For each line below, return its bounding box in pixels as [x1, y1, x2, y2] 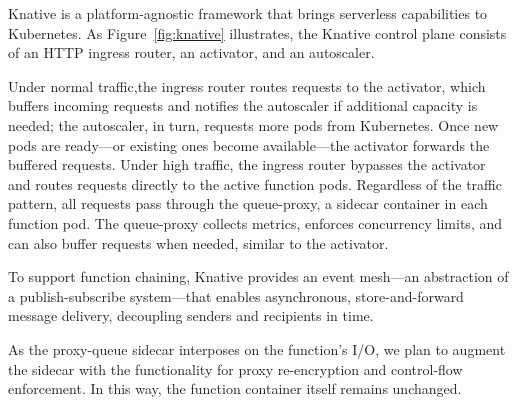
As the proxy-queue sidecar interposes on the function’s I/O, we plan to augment [8, 338, 506, 359]
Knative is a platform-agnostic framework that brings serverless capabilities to [8, 3, 488, 23]
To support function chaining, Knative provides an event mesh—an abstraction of [8, 266, 509, 287]
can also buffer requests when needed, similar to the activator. [8, 232, 389, 253]
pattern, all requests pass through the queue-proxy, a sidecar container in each [8, 193, 488, 214]
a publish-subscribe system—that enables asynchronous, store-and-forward [8, 285, 464, 306]
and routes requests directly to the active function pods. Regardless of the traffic [8, 173, 502, 194]
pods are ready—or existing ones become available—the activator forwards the [8, 134, 490, 155]
